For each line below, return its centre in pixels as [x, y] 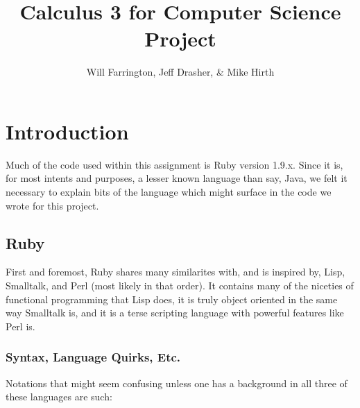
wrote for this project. [52, 205]
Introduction [67, 131]
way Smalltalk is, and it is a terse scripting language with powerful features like [175, 313]
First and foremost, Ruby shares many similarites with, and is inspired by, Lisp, [175, 272]
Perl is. [20, 326]
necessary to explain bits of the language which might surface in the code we [169, 192]
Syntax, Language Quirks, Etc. [93, 357]
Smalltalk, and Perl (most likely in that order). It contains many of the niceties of [180, 286]
